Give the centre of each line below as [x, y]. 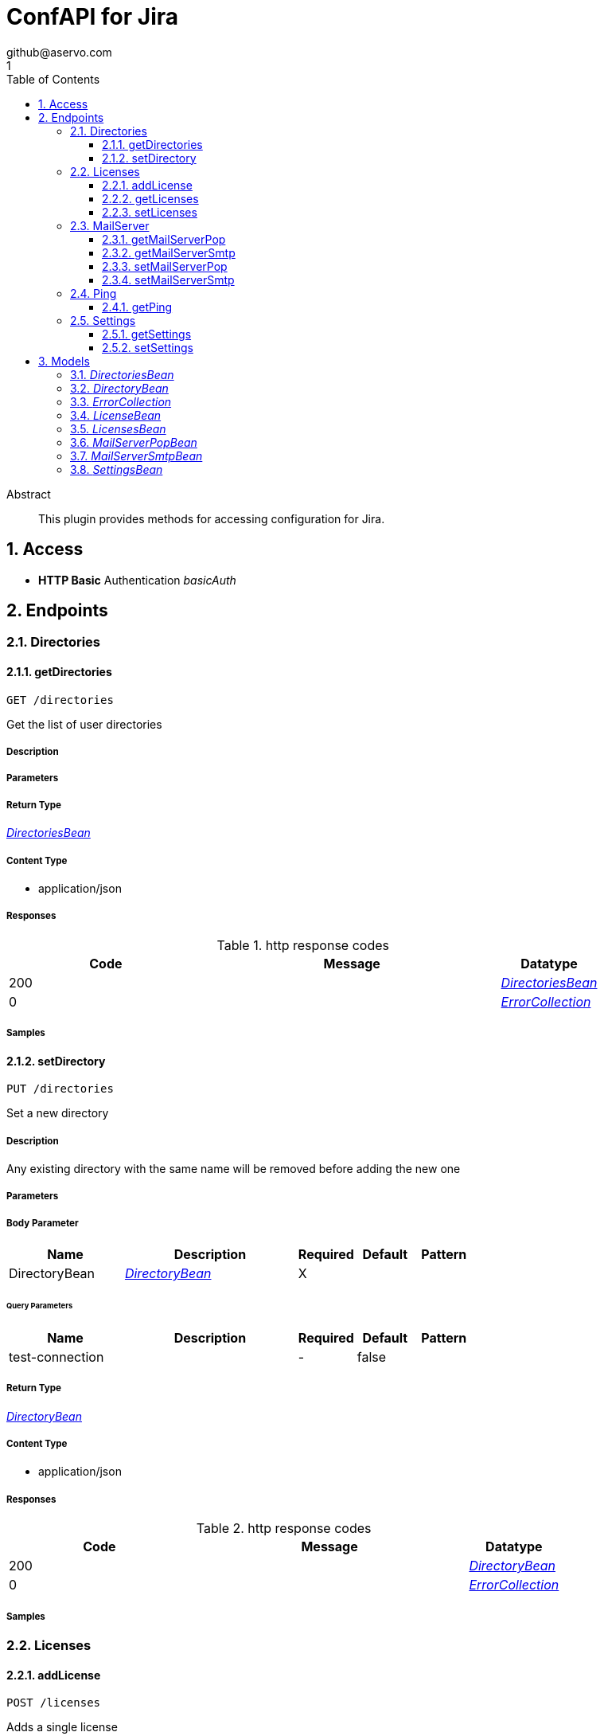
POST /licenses [54, 1703]
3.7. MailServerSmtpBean [136, 456]
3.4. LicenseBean [116, 415]
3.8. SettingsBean [117, 469]
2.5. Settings [103, 320]
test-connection [57, 1357]
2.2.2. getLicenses [150, 198]
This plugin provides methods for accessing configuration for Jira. [212, 518]
